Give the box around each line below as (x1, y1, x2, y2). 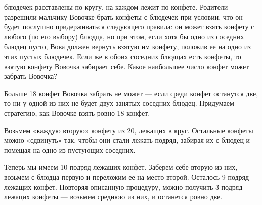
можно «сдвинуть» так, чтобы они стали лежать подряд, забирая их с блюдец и (4, 135, 250, 145)
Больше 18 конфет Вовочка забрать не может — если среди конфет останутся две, (4, 88, 258, 98)
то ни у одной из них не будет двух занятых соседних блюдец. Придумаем (4, 98, 234, 108)
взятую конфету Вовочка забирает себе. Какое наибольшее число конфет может (4, 61, 249, 71)
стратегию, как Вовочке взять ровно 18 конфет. (4, 107, 150, 118)
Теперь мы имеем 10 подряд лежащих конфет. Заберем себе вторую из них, (4, 161, 238, 172)
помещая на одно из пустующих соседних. (4, 144, 136, 155)
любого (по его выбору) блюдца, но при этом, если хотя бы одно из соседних (4, 31, 244, 42)
